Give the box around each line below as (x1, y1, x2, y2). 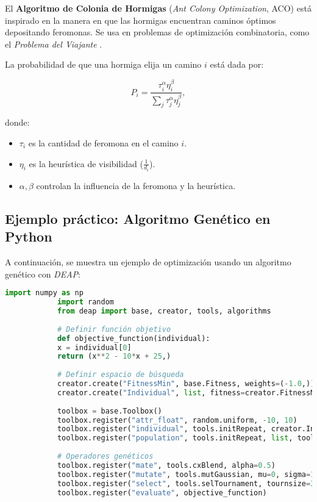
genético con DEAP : (5, 267, 80, 280)
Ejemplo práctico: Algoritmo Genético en (5, 209, 271, 228)
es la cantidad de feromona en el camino (28, 136, 179, 149)
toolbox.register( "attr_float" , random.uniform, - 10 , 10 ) (57, 415, 297, 425)
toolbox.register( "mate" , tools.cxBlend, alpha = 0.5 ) (57, 461, 276, 470)
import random (57, 298, 114, 307)
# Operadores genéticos (57, 452, 154, 461)
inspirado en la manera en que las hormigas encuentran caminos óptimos (5, 13, 276, 26)
